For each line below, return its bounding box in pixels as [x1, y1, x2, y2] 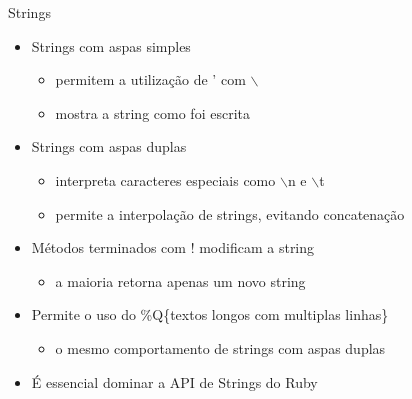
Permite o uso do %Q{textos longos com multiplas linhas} [31, 304, 389, 325]
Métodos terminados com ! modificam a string [31, 237, 315, 258]
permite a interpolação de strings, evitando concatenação [55, 203, 405, 224]
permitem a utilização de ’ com [55, 69, 246, 90]
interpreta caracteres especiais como [55, 169, 276, 190]
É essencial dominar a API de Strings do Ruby [31, 371, 318, 392]
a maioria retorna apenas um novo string [55, 270, 306, 291]
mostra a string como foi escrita [55, 102, 250, 123]
